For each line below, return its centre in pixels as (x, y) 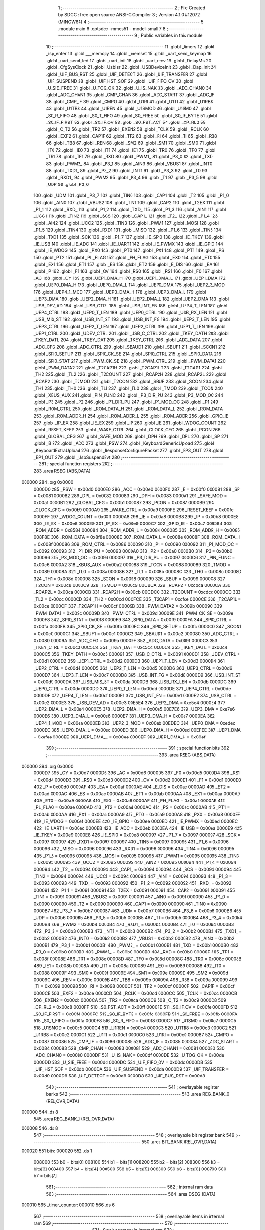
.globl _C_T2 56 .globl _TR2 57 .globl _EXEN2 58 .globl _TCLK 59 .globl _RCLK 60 (127, 129)
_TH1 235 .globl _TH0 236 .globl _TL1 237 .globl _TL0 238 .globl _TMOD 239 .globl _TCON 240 (128, 388)
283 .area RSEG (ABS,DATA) (62, 471)
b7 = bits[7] (45, 1176)
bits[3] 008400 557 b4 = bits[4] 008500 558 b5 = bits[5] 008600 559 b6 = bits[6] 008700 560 (130, 1169)
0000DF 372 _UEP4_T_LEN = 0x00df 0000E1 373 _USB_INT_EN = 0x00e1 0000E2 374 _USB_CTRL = (135, 696)
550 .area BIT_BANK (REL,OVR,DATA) (179, 1142)
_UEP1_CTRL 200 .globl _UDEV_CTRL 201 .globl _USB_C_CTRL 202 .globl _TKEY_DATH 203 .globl (131, 333)
